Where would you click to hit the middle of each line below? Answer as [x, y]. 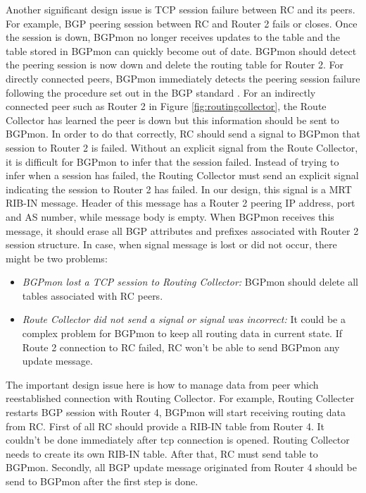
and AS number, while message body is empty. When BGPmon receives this [170, 216]
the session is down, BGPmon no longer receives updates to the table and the [173, 37]
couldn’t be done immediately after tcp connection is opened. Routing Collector [178, 440]
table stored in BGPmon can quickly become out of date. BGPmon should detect [181, 50]
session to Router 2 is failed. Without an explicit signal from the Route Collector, [182, 147]
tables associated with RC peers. [93, 295]
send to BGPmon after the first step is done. [102, 481]
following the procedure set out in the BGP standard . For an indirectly [161, 92]
